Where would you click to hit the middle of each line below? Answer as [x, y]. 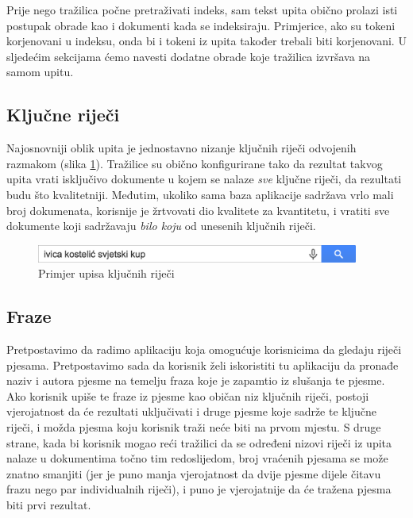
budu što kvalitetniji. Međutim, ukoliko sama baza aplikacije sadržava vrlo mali [200, 194]
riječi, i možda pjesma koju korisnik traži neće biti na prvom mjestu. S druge [194, 426]
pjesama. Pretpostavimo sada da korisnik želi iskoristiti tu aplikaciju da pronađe [203, 365]
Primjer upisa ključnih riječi [106, 273]
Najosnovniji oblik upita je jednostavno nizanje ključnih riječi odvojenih [181, 148]
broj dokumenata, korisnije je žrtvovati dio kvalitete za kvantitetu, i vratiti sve [198, 210]
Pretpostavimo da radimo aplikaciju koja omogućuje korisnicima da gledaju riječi [204, 349]
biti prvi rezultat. [49, 504]
